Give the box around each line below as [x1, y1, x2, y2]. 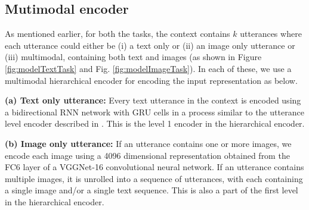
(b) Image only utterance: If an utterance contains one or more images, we [5, 137, 292, 149]
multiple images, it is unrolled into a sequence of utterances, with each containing [5, 172, 303, 184]
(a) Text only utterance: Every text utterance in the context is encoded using [5, 94, 301, 106]
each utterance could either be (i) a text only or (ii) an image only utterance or [5, 39, 295, 51]
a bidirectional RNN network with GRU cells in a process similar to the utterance [5, 105, 304, 118]
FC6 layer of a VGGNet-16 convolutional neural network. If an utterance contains [5, 161, 304, 173]
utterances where [240, 27, 302, 40]
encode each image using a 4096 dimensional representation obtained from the [5, 149, 290, 161]
